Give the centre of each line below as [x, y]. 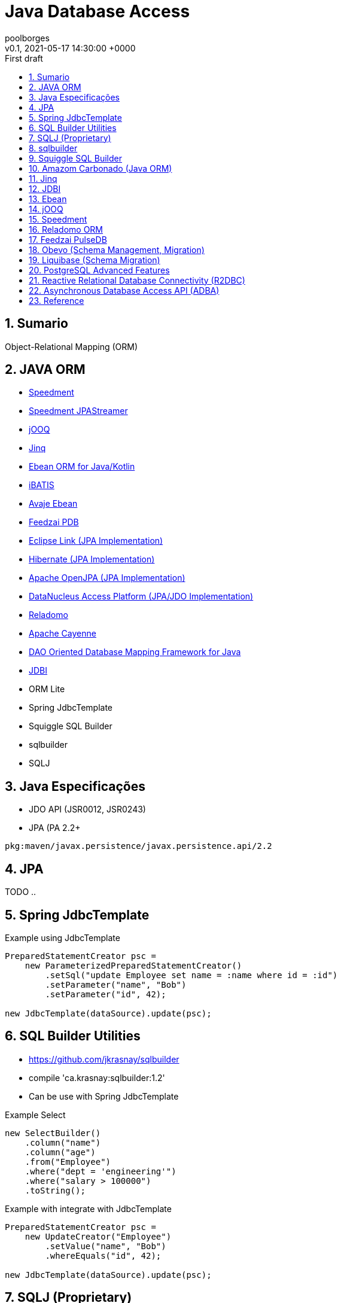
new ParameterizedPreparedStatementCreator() [133, 965]
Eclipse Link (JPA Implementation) [96, 541]
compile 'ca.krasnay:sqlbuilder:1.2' [97, 1077]
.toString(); [55, 1190]
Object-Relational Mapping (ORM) [71, 346]
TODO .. [21, 892]
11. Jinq [43, 178]
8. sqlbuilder [53, 148]
